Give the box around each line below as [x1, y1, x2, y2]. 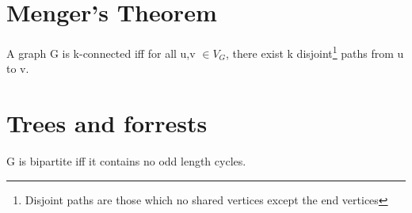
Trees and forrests [6, 107, 208, 139]
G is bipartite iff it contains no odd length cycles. [6, 153, 246, 169]
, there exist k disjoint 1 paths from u [226, 43, 404, 61]
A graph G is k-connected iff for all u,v [6, 44, 196, 61]
